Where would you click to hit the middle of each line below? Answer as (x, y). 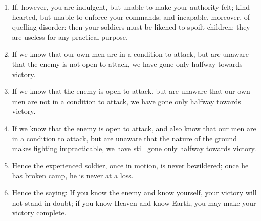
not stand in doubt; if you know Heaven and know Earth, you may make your (134, 202)
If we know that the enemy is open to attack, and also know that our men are (134, 128)
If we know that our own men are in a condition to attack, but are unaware (130, 54)
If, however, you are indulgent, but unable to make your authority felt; (123, 7)
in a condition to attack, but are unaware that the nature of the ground (125, 138)
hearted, (25, 17)
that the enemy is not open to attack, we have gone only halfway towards (127, 64)
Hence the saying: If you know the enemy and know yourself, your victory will (134, 192)
